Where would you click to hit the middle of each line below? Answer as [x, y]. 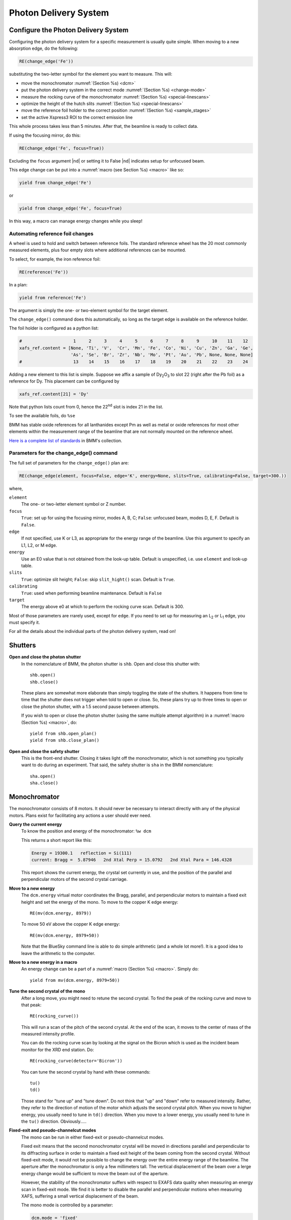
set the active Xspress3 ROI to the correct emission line [77, 117]
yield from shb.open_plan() [63, 733]
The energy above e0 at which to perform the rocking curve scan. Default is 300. [103, 607]
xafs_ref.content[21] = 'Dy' [54, 394]
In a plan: [18, 285]
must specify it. [24, 623]
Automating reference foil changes [51, 233]
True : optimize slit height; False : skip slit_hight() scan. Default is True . [98, 579]
